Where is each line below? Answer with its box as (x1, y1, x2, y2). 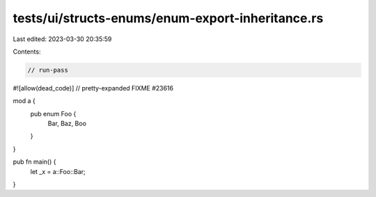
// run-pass (27, 66, 69, 74)
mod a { (13, 97, 36, 105)
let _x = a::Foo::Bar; (30, 167, 86, 175)
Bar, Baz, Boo (47, 119, 87, 128)
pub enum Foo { (30, 109, 77, 118)
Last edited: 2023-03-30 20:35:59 (13, 35, 112, 43)
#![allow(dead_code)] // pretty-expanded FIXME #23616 (13, 84, 174, 92)
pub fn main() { (13, 157, 56, 166)
